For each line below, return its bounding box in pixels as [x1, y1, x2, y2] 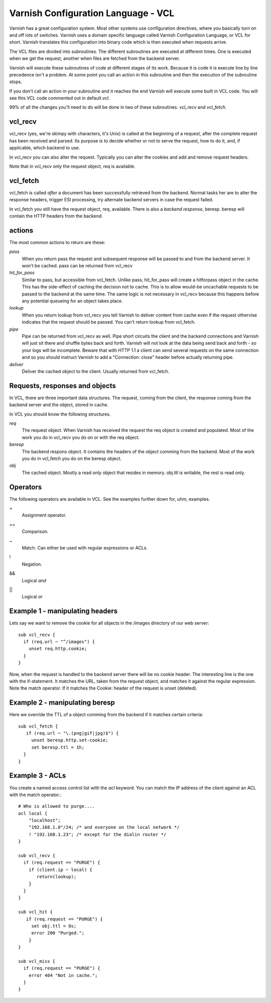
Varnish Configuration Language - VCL [9, 8, 175, 19]
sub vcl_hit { [18, 909, 53, 915]
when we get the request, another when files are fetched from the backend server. [9, 55, 180, 61]
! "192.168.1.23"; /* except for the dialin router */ [28, 831, 167, 837]
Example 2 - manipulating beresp [9, 699, 115, 707]
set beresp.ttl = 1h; [31, 744, 85, 750]
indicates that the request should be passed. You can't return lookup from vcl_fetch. [22, 319, 196, 325]
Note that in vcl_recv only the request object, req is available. [9, 163, 135, 169]
